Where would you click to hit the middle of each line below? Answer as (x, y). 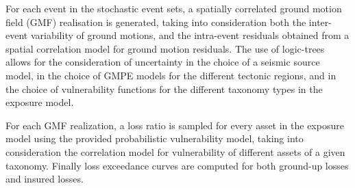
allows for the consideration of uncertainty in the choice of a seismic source (163, 62)
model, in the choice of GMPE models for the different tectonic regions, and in (171, 75)
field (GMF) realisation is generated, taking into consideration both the (156, 22)
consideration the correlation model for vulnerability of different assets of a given (175, 151)
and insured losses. (45, 179)
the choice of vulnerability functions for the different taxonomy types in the (164, 89)
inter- (320, 22)
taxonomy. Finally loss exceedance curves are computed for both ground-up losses (177, 165)
